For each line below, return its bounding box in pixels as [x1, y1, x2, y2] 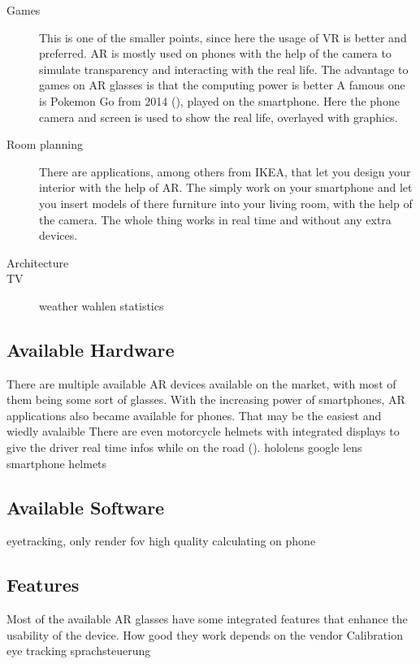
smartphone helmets [6, 454, 107, 471]
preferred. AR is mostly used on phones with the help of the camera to [39, 45, 392, 62]
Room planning [6, 136, 83, 153]
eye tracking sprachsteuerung [6, 642, 151, 659]
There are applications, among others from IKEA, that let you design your [39, 163, 411, 180]
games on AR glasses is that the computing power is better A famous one [39, 76, 405, 93]
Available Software [6, 494, 165, 519]
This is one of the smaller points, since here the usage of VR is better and [39, 28, 407, 46]
